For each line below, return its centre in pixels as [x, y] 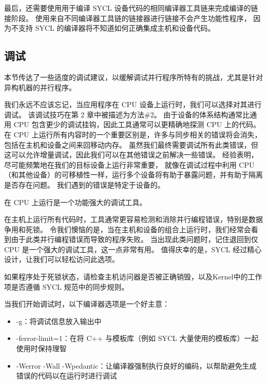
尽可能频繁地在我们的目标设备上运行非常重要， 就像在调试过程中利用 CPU [129, 164]
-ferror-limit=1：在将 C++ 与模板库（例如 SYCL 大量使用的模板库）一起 [137, 338]
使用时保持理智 [41, 348]
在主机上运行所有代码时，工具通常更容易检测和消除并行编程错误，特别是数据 [133, 219]
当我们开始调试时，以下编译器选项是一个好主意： [87, 304]
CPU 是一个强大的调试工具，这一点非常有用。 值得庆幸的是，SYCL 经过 [126, 249]
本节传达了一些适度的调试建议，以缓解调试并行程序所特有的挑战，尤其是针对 [133, 77]
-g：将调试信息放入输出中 [59, 321]
